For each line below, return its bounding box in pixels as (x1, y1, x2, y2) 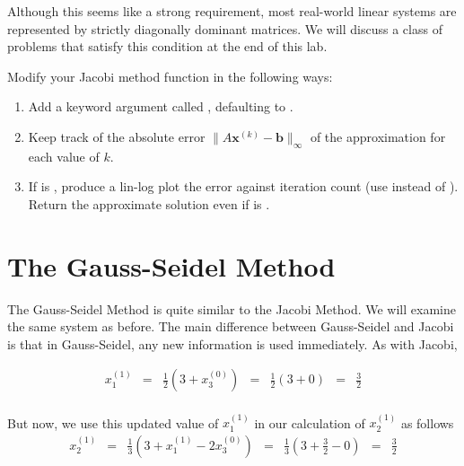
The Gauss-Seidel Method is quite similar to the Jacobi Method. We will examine (7, 299, 456, 318)
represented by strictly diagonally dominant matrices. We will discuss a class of (7, 19, 442, 38)
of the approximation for (310, 127, 446, 145)
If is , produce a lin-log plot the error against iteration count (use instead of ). (28, 177, 459, 196)
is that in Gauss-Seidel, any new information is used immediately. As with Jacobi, (7, 334, 458, 353)
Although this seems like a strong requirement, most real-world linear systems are (7, 2, 457, 20)
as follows (400, 413, 454, 432)
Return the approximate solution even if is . (28, 194, 270, 213)
